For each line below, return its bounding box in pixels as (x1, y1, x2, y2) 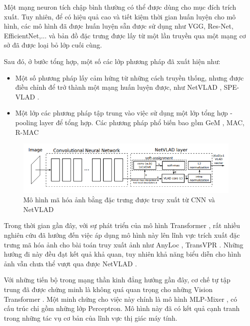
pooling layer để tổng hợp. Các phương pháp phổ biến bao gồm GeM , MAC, (15, 117, 245, 127)
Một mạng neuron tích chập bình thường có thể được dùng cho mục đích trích (4, 2, 236, 12)
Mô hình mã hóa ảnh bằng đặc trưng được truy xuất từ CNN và (23, 195, 215, 205)
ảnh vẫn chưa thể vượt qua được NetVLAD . (4, 258, 137, 268)
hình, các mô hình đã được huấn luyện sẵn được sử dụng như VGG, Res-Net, (4, 21, 234, 31)
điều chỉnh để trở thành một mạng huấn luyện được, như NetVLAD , (15, 82, 222, 92)
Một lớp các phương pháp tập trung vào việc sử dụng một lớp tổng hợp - (15, 108, 233, 118)
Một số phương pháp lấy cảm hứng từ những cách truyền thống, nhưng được (15, 72, 244, 82)
